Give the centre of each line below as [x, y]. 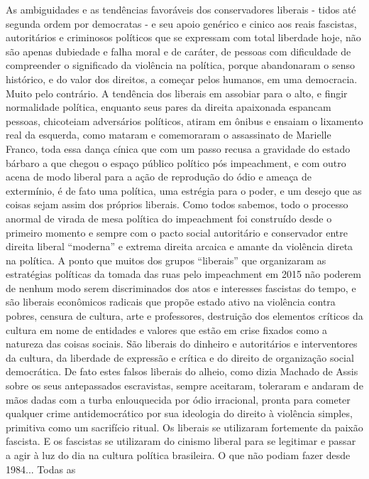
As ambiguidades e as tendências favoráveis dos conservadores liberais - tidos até [181, 9]
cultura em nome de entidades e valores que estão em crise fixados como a [167, 329]
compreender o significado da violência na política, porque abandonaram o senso [180, 65]
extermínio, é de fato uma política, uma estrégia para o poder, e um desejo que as [184, 190]
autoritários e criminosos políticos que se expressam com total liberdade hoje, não [183, 37]
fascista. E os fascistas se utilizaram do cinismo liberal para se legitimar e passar [181, 441]
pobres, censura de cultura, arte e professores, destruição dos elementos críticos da [184, 316]
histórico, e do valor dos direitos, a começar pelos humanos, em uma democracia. [182, 79]
